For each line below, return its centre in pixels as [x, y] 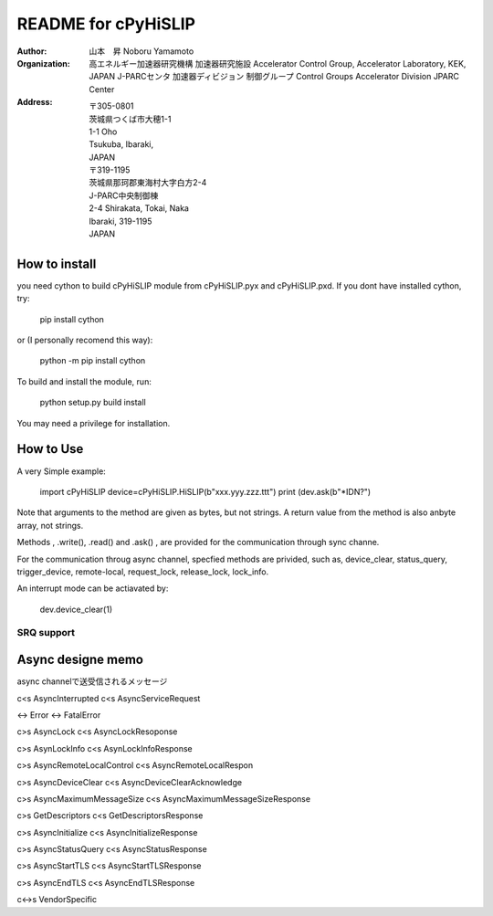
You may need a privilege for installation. [94, 423]
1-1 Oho [103, 132]
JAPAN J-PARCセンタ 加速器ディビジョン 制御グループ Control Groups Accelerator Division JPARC [274, 77]
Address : [35, 102]
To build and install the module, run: [84, 381]
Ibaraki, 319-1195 [121, 221]
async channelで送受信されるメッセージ [92, 681]
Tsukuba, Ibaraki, [121, 144]
